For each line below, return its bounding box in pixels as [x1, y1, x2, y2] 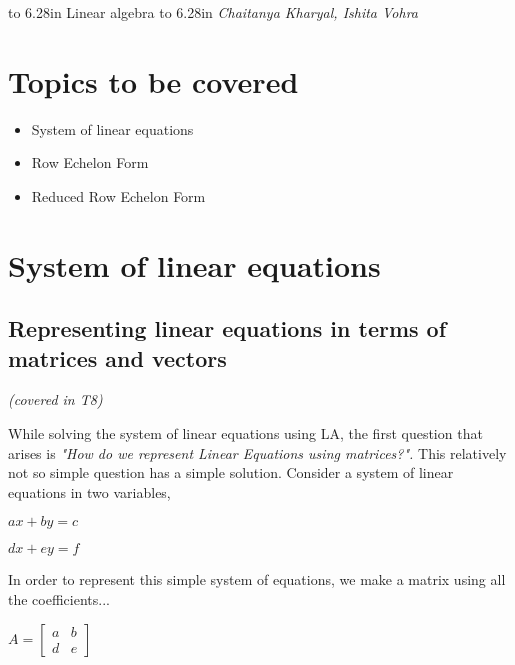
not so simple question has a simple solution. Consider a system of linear [8, 462, 454, 483]
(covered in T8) [8, 389, 103, 410]
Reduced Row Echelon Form [31, 185, 206, 206]
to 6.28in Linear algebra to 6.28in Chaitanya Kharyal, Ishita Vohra [8, 2, 419, 22]
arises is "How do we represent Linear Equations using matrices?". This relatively [8, 442, 507, 463]
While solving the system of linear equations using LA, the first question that [8, 423, 483, 444]
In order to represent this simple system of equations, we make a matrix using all [8, 569, 506, 590]
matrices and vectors [8, 342, 227, 373]
